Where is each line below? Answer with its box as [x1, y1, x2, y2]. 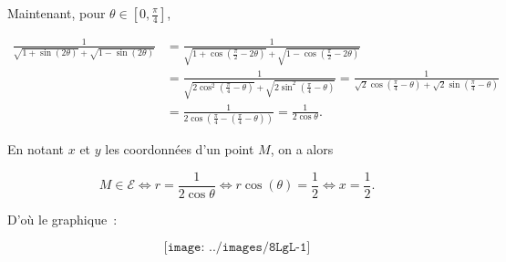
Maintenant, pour [7, 4, 106, 22]
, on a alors [270, 139, 334, 158]
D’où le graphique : [7, 209, 118, 228]
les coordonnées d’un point [105, 139, 254, 158]
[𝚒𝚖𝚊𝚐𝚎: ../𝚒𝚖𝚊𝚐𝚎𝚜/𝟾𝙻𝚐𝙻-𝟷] [163, 241, 311, 255]
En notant [7, 139, 65, 158]
